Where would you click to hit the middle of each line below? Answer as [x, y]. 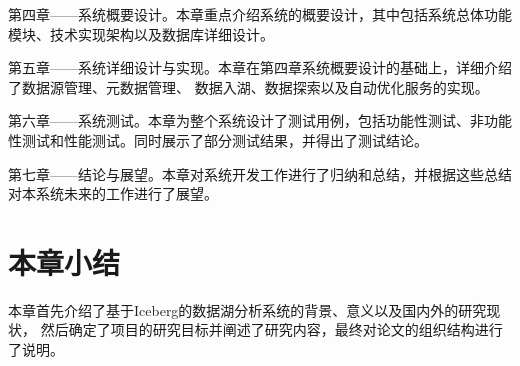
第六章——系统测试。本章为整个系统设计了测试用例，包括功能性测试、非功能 [260, 120]
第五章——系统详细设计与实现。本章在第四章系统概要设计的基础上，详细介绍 [260, 67]
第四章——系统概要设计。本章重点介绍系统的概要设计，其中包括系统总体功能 [260, 14]
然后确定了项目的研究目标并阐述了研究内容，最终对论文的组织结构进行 [271, 329]
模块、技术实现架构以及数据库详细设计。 [141, 33]
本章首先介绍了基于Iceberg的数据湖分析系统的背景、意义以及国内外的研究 [247, 309]
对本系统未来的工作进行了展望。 [113, 193]
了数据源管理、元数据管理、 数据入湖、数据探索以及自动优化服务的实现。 [248, 86]
